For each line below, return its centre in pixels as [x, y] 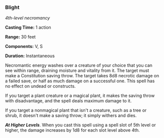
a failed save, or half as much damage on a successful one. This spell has [80, 81]
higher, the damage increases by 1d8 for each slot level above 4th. [72, 130]
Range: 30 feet [20, 37]
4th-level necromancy [28, 18]
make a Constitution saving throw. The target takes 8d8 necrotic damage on [82, 76]
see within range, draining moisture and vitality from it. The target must [77, 70]
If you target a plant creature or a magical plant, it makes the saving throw [80, 96]
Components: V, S [24, 46]
